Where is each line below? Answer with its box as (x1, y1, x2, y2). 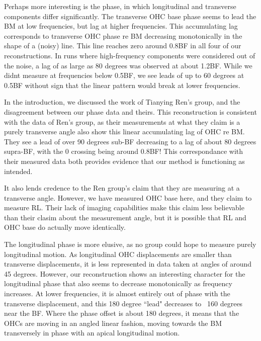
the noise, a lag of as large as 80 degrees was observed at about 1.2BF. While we (4, 60, 252, 70)
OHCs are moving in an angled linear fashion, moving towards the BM (4, 317, 222, 328)
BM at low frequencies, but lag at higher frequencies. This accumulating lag (4, 21, 238, 31)
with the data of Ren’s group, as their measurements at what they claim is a (4, 116, 240, 127)
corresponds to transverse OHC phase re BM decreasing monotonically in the (4, 30, 242, 41)
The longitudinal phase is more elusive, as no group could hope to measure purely (4, 239, 256, 249)
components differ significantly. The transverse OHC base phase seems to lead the (4, 11, 256, 21)
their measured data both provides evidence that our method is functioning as (4, 155, 245, 166)
